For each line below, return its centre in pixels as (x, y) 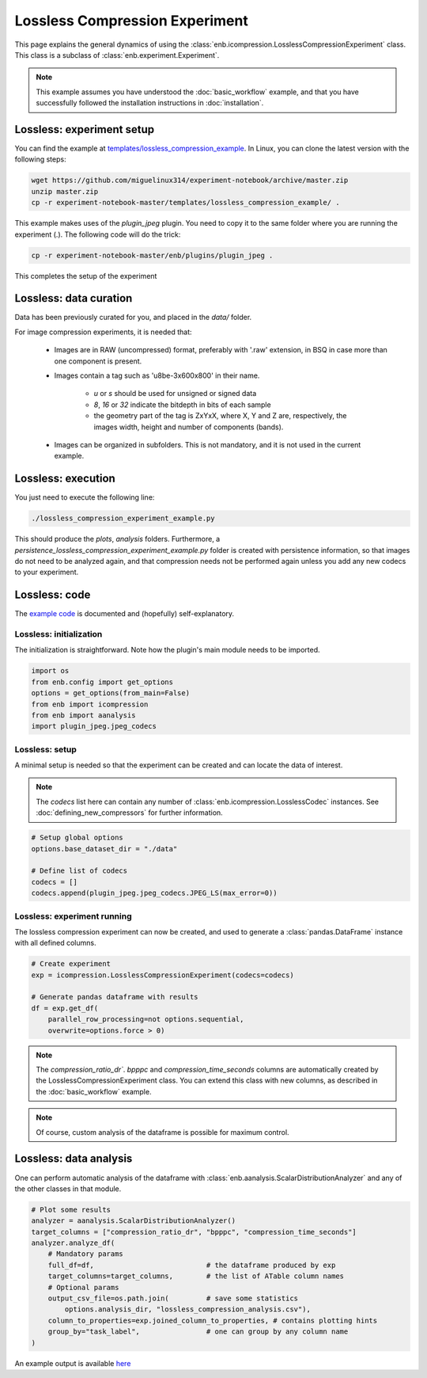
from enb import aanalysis (83, 715)
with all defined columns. (55, 943)
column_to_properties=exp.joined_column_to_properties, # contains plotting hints (213, 1320)
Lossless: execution (65, 479)
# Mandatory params (86, 1254)
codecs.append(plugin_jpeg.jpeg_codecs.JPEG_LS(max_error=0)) (154, 893)
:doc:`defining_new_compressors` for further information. (129, 813)
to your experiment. (47, 572)
